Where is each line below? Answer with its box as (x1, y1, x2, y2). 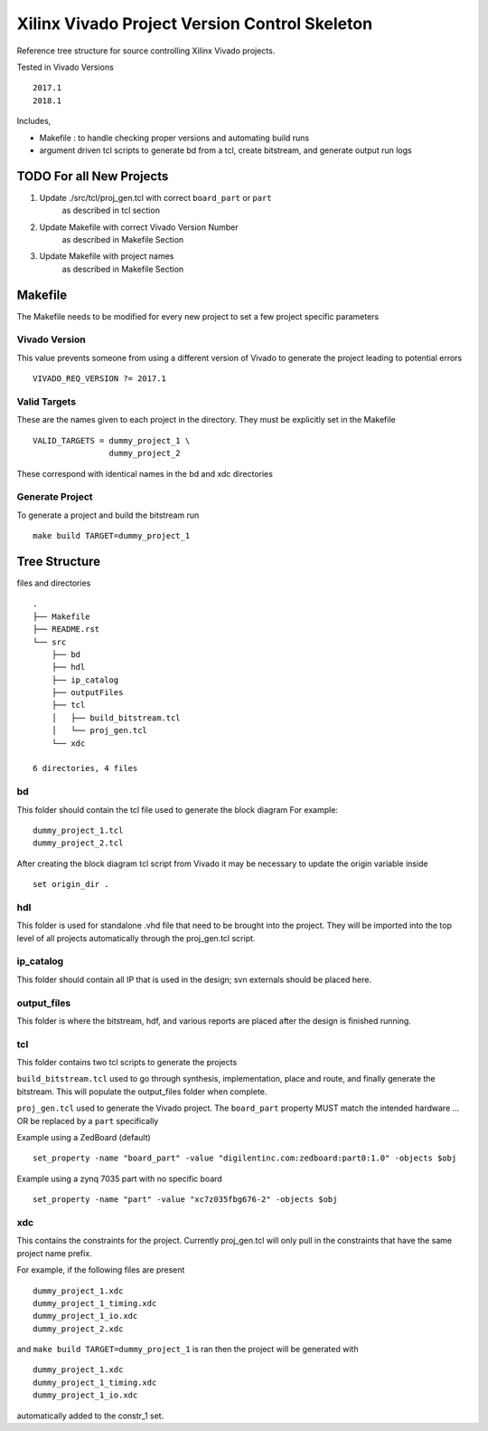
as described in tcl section (61, 205, 160, 216)
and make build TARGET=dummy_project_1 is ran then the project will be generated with (16, 1344, 359, 1355)
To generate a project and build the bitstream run (16, 510, 200, 520)
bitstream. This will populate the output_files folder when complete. (16, 1086, 267, 1097)
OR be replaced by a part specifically (16, 1115, 159, 1126)
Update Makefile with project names (39, 251, 174, 262)
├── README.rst (33, 625, 100, 634)
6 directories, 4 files (33, 763, 138, 774)
